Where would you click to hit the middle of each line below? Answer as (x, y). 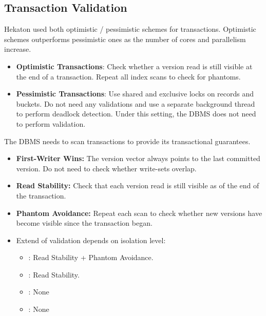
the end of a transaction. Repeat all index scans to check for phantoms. (128, 76)
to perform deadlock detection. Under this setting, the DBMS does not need (136, 114)
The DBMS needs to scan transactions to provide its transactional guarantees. (127, 141)
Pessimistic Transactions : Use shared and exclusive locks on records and (135, 94)
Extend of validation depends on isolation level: (91, 240)
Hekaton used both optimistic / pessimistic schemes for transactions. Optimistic (130, 29)
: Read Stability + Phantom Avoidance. (91, 257)
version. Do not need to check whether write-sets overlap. (106, 168)
